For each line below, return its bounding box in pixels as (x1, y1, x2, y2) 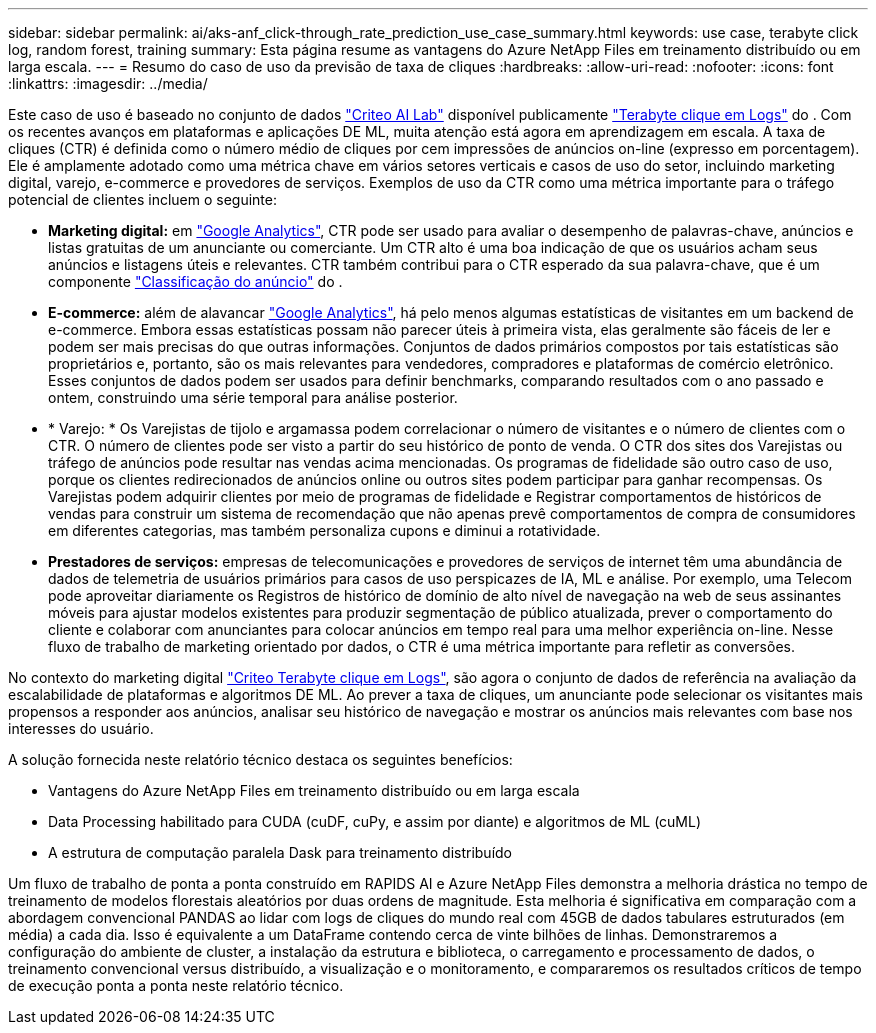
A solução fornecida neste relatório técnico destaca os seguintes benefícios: (8, 751, 513, 768)
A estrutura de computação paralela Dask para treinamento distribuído (48, 844, 512, 861)
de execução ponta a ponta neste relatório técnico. (8, 977, 344, 994)
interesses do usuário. (8, 720, 154, 737)
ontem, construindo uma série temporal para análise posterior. (48, 389, 458, 406)
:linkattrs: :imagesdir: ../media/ (8, 75, 208, 92)
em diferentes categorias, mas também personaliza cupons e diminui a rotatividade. (48, 522, 601, 539)
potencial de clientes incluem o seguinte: (8, 191, 277, 208)
